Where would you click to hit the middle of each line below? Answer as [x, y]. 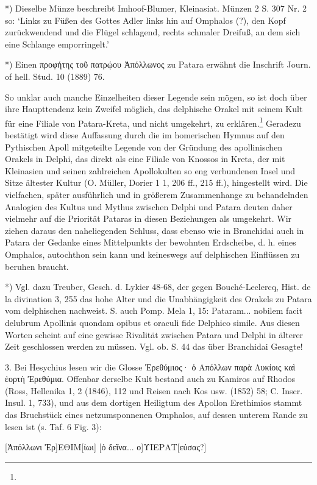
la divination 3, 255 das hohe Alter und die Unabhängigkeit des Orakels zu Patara [158, 298]
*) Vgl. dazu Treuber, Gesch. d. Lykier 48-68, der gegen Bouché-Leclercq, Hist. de [158, 287]
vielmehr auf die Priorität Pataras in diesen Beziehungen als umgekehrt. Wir [148, 218]
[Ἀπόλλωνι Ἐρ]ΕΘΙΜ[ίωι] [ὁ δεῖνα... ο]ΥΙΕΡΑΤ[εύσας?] [106, 447]
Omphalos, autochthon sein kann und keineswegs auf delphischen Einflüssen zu [152, 254]
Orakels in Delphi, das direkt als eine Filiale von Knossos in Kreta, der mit [145, 159]
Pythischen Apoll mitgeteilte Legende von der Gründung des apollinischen [144, 147]
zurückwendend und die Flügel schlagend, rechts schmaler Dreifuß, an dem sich [153, 32]
